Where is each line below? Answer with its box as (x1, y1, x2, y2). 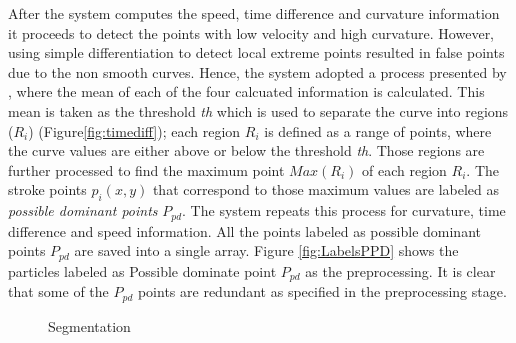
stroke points (8, 179, 87, 200)
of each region (362, 159, 447, 180)
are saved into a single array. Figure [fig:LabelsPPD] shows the (74, 240, 459, 261)
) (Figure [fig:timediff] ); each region (28, 120, 241, 141)
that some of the (8, 281, 109, 302)
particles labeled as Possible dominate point (8, 260, 277, 281)
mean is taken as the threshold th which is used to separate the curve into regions (8, 100, 509, 121)
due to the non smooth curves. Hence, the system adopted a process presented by (8, 61, 507, 82)
